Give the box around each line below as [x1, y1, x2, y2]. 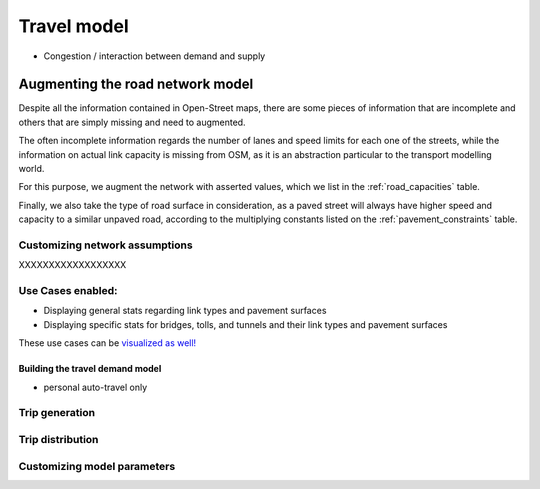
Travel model [18, 15, 129, 37]
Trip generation [18, 406, 95, 420]
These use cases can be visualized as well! [18, 337, 197, 349]
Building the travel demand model [18, 363, 162, 375]
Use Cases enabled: [18, 284, 118, 298]
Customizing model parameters [18, 459, 176, 473]
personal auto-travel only [43, 381, 148, 393]
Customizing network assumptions [18, 238, 194, 252]
